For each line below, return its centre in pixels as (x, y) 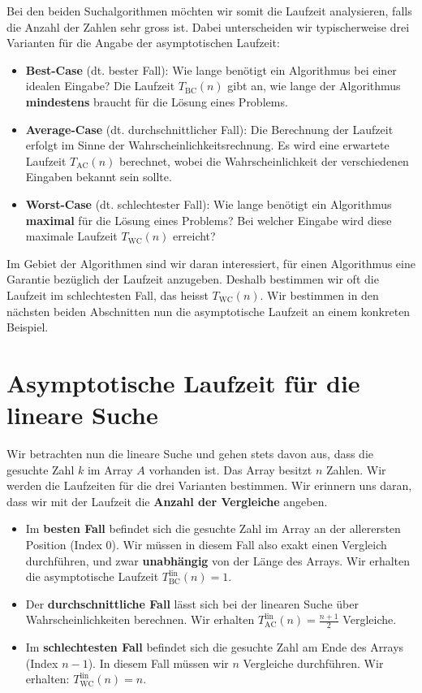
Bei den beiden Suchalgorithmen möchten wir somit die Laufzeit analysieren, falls (209, 11)
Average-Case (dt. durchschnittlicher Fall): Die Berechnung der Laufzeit (209, 129)
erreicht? (194, 236)
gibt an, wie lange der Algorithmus (314, 86)
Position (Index (64, 544)
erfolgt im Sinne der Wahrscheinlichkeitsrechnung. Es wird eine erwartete (207, 145)
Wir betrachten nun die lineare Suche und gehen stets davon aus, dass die (190, 453)
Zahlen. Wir (356, 469)
